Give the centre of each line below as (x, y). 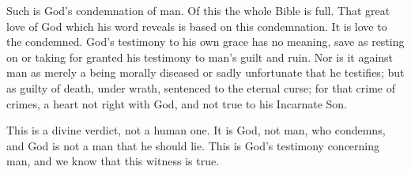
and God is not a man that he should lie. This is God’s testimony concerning (193, 145)
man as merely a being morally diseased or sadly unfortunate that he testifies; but (205, 72)
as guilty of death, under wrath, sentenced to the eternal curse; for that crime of (201, 87)
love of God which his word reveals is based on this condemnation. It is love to (197, 26)
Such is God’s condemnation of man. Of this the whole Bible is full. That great (198, 10)
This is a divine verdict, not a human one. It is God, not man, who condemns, (196, 130)
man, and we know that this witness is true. (113, 161)
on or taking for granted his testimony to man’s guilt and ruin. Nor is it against (200, 57)
